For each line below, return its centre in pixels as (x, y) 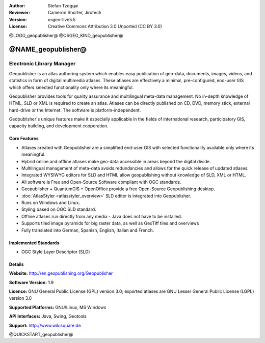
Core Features (24, 139)
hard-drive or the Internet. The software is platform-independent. (75, 110)
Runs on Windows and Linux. (51, 202)
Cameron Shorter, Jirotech (75, 13)
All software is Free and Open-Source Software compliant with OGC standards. (101, 182)
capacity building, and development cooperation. (59, 126)
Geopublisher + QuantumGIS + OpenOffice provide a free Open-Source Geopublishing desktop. (118, 189)
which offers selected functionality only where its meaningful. (71, 87)
